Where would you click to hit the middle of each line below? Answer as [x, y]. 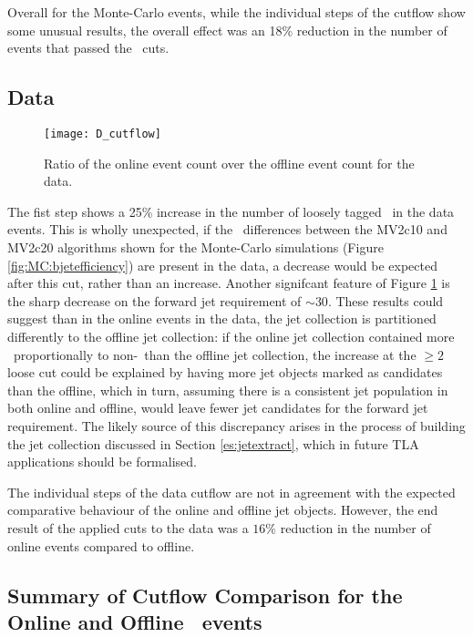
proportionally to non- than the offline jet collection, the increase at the [215, 354]
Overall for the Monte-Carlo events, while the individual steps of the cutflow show [236, 12]
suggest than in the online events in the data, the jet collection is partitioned [222, 318]
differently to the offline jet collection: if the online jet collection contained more [231, 336]
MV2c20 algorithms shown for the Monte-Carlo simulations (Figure [195, 247]
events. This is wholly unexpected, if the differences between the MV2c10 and [227, 229]
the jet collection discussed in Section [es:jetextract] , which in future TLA [213, 443]
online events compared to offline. [101, 545]
